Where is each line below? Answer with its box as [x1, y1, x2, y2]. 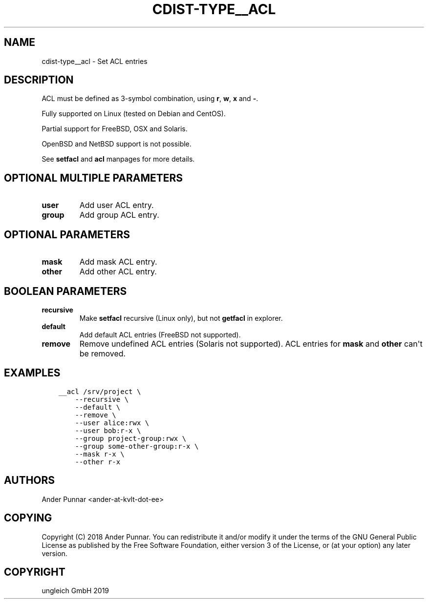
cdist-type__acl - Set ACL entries [42, 57, 148, 65]
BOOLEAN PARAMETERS [4, 285, 127, 297]
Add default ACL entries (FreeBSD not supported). [79, 330, 241, 339]
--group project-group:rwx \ [75, 434, 187, 442]
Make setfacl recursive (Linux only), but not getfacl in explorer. [79, 313, 283, 322]
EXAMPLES [4, 367, 61, 379]
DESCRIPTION [4, 74, 74, 86]
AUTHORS [4, 474, 55, 487]
